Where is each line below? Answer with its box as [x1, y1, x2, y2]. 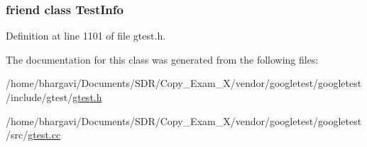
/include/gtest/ [6, 90, 73, 104]
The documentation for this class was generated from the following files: [6, 52, 319, 66]
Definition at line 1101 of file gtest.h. [6, 28, 166, 43]
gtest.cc [28, 127, 61, 142]
